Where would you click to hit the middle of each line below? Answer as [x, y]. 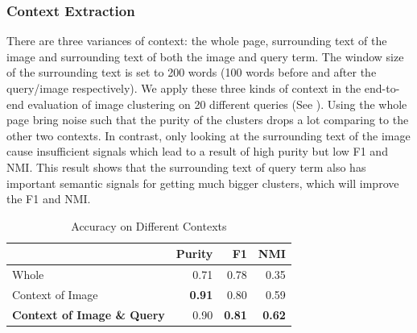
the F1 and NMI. [49, 199]
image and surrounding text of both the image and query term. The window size [205, 56]
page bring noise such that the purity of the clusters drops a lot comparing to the [208, 120]
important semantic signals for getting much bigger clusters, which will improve [203, 183]
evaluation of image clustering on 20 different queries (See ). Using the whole [217, 104]
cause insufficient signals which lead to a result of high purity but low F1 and [197, 151]
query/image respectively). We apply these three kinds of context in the [184, 88]
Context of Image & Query [89, 314]
